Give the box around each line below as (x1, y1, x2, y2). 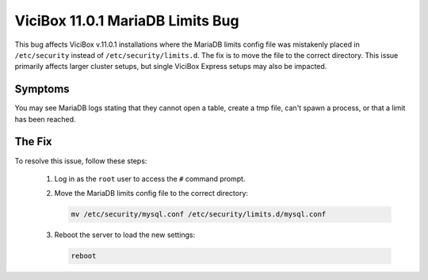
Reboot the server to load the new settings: (54, 230, 196, 240)
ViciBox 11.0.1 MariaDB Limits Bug (14, 12, 239, 29)
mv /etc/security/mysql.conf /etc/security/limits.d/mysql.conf (71, 210, 327, 219)
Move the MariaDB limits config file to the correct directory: (54, 189, 249, 198)
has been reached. (14, 114, 76, 124)
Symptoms (14, 82, 71, 96)
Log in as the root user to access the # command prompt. (54, 174, 246, 183)
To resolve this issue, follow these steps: (14, 155, 147, 166)
